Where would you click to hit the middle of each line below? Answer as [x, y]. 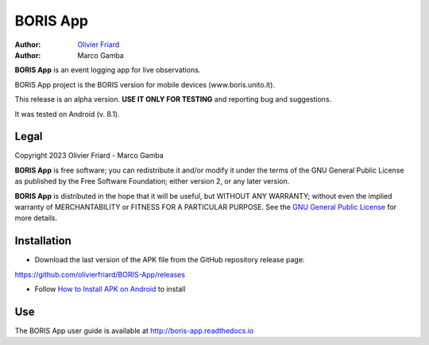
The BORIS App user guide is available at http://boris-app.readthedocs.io [134, 331]
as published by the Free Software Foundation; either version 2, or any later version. [152, 181]
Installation [43, 241]
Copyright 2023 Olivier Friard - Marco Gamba [89, 156]
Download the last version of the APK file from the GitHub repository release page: [170, 260]
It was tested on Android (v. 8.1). [68, 114]
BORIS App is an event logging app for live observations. [108, 70]
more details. [36, 218]
